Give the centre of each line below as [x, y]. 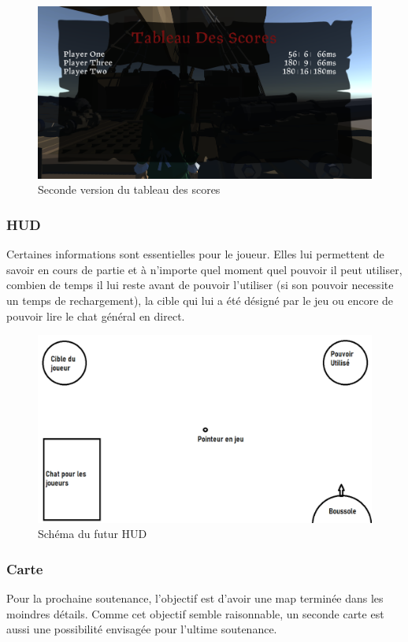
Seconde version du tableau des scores [129, 189]
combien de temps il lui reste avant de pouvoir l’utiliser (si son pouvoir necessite [200, 285]
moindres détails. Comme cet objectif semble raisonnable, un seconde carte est [195, 613]
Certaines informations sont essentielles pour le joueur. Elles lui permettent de [195, 254]
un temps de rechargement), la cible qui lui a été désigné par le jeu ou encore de [200, 301]
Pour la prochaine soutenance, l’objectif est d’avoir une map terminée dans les [195, 598]
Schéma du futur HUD [93, 534]
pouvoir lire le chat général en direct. [96, 315]
